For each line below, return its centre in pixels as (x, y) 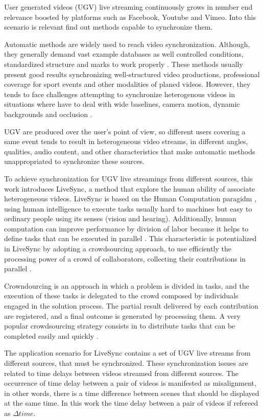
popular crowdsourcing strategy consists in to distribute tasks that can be (120, 326)
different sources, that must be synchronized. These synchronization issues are (126, 363)
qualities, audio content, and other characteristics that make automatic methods (130, 151)
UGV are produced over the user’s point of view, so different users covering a (125, 131)
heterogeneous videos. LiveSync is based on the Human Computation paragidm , (130, 199)
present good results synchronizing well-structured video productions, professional (132, 74)
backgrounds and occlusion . (48, 114)
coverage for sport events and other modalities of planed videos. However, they (127, 84)
